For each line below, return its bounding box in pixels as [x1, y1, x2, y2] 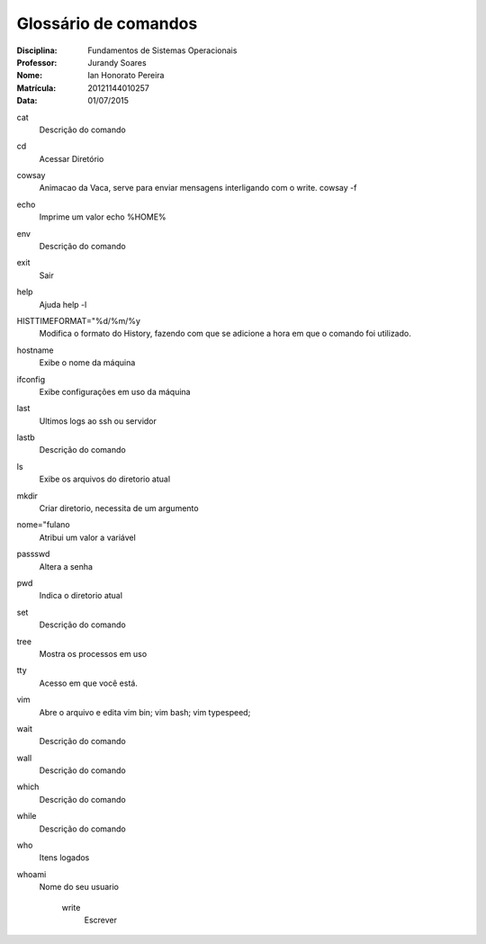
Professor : [16, 57, 58, 67]
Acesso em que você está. [39, 678, 139, 688]
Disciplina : [16, 45, 58, 56]
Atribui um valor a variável [39, 532, 137, 543]
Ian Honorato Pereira [87, 70, 165, 81]
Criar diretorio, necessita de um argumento [39, 503, 199, 514]
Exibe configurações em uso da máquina [39, 386, 191, 397]
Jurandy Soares [87, 57, 148, 67]
